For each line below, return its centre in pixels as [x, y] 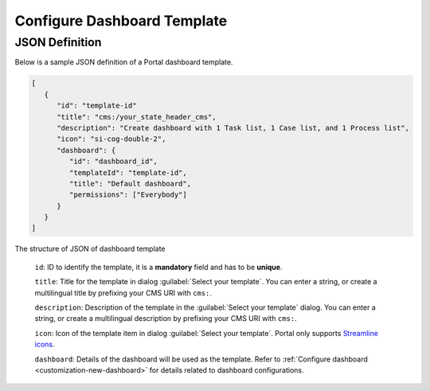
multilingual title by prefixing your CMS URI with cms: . [123, 293]
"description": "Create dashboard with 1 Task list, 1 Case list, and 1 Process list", [233, 128]
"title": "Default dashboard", [130, 184]
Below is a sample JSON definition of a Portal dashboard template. [124, 62]
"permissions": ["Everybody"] [128, 195]
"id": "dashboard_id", [113, 162]
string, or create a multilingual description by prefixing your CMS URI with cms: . [166, 319]
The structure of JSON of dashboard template [90, 249]
